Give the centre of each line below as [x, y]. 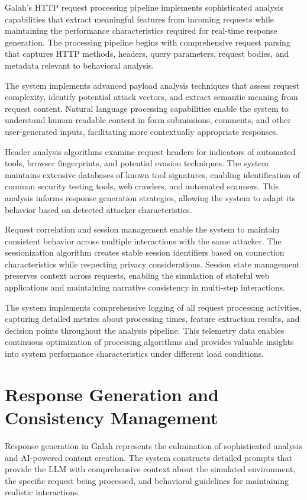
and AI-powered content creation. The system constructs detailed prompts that [148, 457]
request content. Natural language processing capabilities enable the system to [147, 108]
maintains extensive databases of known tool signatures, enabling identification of [153, 174]
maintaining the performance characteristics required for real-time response [141, 30]
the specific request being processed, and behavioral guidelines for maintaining [147, 480]
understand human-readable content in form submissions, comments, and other [148, 120]
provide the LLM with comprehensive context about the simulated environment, [150, 469]
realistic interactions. [43, 492]
